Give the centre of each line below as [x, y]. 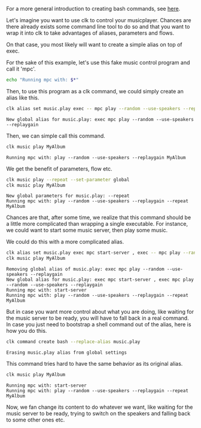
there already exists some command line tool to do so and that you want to [98, 27]
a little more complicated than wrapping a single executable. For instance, [97, 224]
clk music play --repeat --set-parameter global [68, 180]
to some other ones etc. [36, 420]
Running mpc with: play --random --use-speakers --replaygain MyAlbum [96, 157]
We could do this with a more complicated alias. [65, 242]
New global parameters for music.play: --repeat [68, 196]
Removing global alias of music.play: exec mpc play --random [85, 269]
